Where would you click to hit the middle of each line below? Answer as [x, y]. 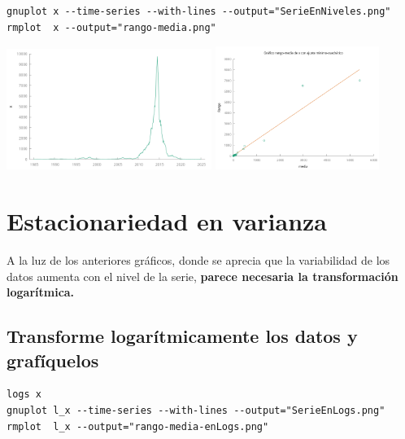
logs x [24, 395]
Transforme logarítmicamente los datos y [182, 336]
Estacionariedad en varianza [167, 221]
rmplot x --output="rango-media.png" [111, 27]
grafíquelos [53, 360]
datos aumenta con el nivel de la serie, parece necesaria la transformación [202, 276]
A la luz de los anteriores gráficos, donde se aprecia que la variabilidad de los [198, 260]
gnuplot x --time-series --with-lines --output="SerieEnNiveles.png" [199, 11]
